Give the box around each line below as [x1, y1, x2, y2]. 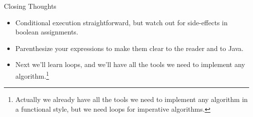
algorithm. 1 [15, 69, 49, 81]
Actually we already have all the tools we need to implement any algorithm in [15, 94, 248, 104]
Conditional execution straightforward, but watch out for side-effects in [15, 17, 228, 27]
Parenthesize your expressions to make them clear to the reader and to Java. [15, 43, 244, 53]
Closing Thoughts [4, 1, 56, 11]
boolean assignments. [15, 27, 78, 37]
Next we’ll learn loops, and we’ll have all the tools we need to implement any [15, 59, 245, 69]
